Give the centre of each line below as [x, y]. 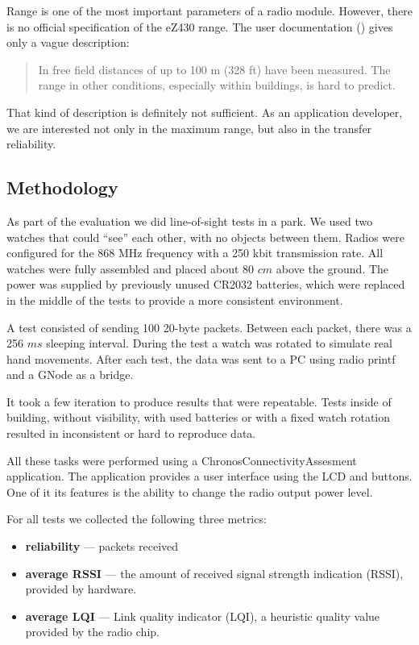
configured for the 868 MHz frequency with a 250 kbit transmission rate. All [195, 253]
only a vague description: [68, 42]
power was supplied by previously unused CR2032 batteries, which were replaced [206, 284]
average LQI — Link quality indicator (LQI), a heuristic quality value [203, 616]
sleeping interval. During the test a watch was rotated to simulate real [219, 343]
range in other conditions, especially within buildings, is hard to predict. [217, 85]
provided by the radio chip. [92, 632]
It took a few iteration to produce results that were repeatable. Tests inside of [199, 401]
